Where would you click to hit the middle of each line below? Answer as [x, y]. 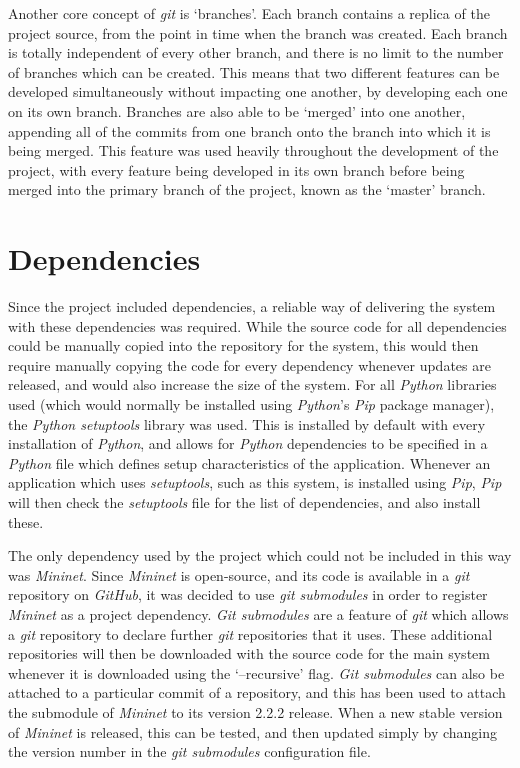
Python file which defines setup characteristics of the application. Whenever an [249, 462]
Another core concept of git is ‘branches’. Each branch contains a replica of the [249, 13]
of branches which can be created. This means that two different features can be [254, 71]
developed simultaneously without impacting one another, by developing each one [258, 91]
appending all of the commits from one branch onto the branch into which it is [249, 130]
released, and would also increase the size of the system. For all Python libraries [252, 384]
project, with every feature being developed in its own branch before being [236, 169]
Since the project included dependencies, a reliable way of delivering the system [252, 306]
